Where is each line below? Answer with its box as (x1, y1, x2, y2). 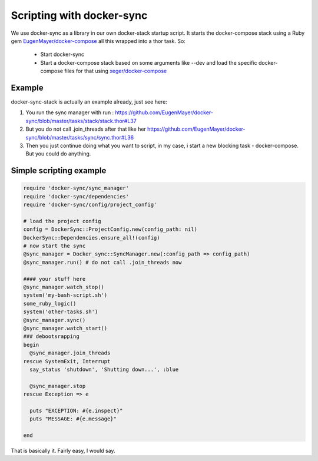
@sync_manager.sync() (23, 317, 86, 323)
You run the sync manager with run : (25, 109, 114, 116)
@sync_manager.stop (29, 383, 86, 389)
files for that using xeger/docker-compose (64, 68, 167, 75)
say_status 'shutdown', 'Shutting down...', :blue (29, 366, 179, 373)
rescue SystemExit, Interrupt (23, 358, 111, 364)
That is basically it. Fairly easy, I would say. (11, 447, 115, 455)
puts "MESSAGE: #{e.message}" (29, 416, 117, 422)
